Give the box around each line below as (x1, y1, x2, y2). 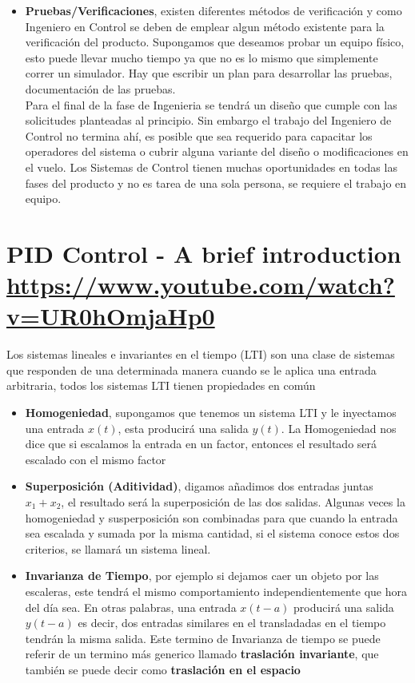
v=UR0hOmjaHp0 (6, 300, 215, 332)
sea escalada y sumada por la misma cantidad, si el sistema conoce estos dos (25, 525, 400, 542)
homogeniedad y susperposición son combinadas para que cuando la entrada (25, 509, 398, 526)
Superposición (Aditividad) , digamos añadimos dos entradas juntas (25, 478, 373, 494)
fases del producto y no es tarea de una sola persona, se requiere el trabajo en (25, 174, 407, 191)
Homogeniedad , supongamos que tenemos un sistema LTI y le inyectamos (25, 404, 397, 420)
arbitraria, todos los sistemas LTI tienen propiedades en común (6, 377, 316, 394)
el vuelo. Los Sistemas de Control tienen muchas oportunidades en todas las (25, 158, 397, 175)
